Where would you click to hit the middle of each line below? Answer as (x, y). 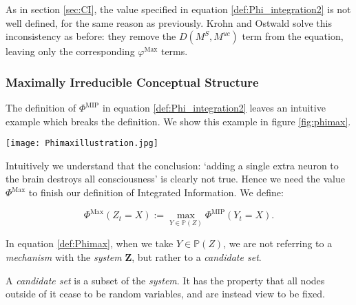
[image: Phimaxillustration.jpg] (82, 144)
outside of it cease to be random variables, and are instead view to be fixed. (165, 294)
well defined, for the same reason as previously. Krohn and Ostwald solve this (169, 22)
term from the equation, (293, 36)
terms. (174, 51)
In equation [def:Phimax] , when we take (90, 243)
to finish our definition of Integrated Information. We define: (156, 192)
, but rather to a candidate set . (197, 256)
